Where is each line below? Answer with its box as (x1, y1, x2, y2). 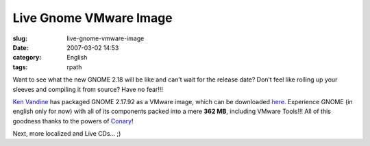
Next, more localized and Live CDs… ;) (12, 130, 121, 138)
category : (12, 53, 42, 62)
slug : (12, 34, 27, 42)
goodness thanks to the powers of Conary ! (12, 117, 134, 125)
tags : (12, 62, 28, 71)
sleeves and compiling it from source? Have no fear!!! (12, 85, 164, 93)
